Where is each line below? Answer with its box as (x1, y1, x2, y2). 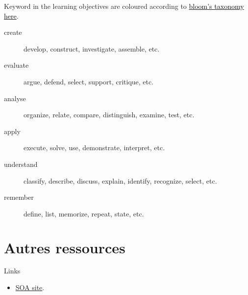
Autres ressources (4, 237, 125, 257)
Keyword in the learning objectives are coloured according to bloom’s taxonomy (4, 1, 244, 11)
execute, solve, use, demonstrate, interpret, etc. (24, 142, 165, 153)
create (4, 27, 22, 37)
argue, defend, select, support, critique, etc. (24, 76, 154, 86)
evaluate (4, 60, 29, 70)
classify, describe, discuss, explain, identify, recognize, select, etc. (24, 175, 217, 186)
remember (4, 192, 34, 202)
